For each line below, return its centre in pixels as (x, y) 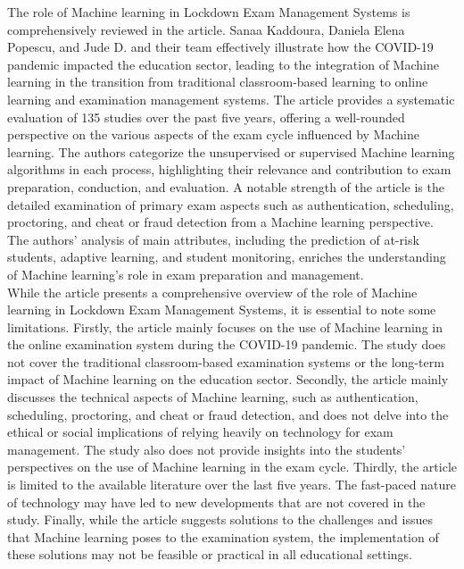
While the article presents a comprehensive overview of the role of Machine (212, 292)
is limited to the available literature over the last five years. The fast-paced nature (232, 485)
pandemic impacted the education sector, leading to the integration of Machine (223, 64)
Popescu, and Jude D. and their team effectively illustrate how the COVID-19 (220, 47)
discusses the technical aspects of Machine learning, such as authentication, (213, 397)
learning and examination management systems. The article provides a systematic (231, 99)
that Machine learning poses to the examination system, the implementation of (223, 536)
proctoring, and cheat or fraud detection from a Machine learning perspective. (220, 222)
